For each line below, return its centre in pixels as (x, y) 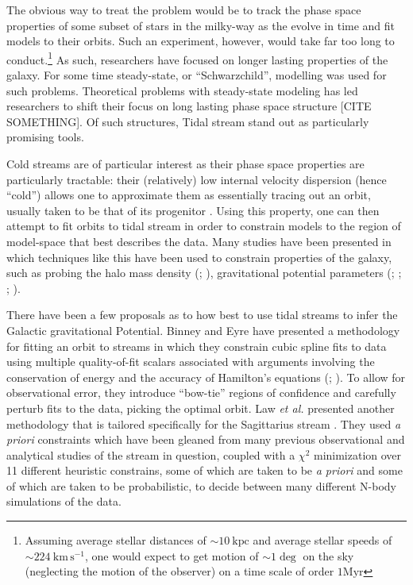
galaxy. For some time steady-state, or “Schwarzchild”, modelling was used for (197, 75)
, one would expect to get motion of (172, 555)
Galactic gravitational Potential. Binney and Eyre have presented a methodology (203, 330)
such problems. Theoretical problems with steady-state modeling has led (182, 90)
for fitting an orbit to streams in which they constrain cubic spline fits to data (197, 346)
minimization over (357, 454)
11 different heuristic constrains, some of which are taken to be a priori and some (205, 470)
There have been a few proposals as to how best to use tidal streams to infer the (202, 315)
